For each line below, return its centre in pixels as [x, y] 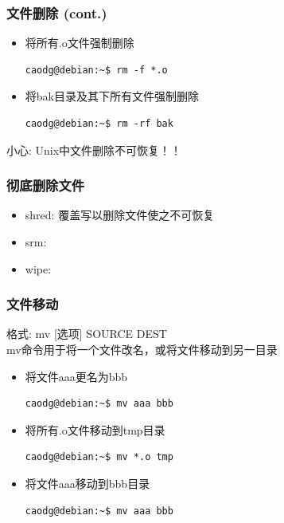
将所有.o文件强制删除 [80, 43]
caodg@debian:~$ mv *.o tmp [99, 457]
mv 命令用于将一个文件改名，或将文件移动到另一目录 [142, 349]
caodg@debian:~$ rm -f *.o [96, 70]
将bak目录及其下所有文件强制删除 [112, 96]
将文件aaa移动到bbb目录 [88, 483]
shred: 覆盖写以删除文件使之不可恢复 [120, 215]
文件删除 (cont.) [57, 12]
